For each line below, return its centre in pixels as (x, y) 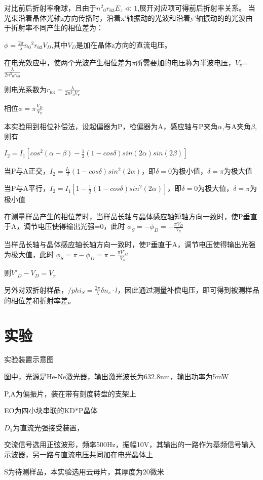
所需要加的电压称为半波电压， (185, 62)
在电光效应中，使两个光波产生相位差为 (68, 62)
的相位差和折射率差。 (40, 300)
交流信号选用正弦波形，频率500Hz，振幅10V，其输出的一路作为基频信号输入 (130, 444)
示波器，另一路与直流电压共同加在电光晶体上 (79, 454)
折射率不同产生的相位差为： (57, 28)
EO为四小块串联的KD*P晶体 (51, 410)
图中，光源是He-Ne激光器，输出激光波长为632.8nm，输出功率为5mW (117, 376)
